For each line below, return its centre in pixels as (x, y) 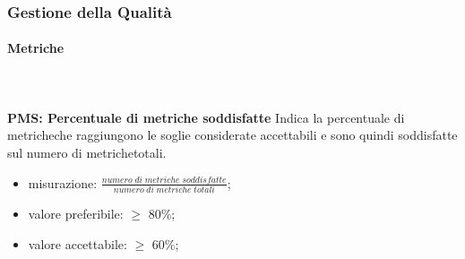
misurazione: (63, 182)
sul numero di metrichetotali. (87, 153)
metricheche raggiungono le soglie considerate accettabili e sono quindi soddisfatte (232, 135)
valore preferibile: (76, 213)
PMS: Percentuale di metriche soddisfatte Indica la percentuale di (206, 117)
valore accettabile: (77, 243)
